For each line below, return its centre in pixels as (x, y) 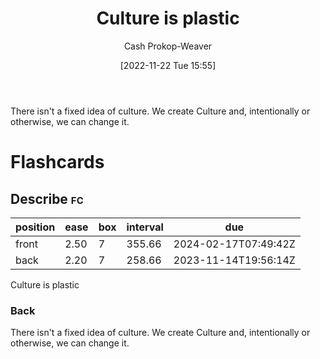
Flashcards (57, 162)
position (35, 227)
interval (145, 227)
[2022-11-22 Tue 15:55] (168, 65)
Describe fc (47, 198)
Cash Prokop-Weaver (168, 46)
